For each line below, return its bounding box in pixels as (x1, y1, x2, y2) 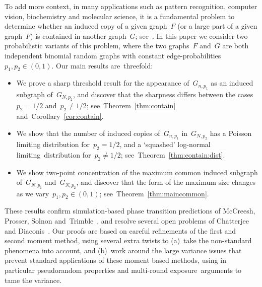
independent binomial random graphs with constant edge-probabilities (5, 50, 221, 60)
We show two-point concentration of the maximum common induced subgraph (16, 167, 258, 177)
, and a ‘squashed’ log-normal (119, 138, 211, 149)
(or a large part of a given (177, 21, 257, 31)
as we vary (16, 188, 49, 198)
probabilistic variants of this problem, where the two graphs (5, 40, 189, 51)
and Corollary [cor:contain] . (16, 110, 104, 121)
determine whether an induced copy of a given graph (5, 21, 167, 31)
